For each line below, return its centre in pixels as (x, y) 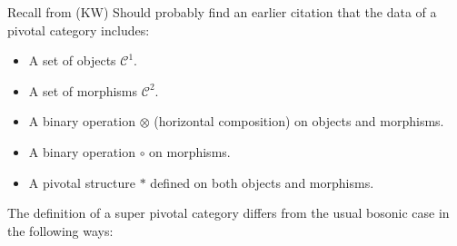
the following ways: (60, 230)
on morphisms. (190, 151)
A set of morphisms (83, 90)
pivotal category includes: (79, 30)
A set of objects (72, 60)
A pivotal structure (82, 182)
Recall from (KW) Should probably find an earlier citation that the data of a (222, 12)
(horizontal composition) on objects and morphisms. (299, 121)
